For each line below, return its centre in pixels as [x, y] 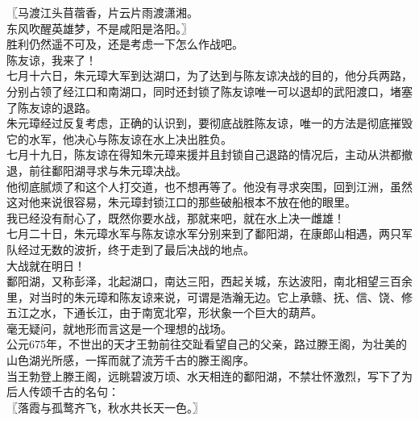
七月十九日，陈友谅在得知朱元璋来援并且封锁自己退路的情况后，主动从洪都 [204, 154]
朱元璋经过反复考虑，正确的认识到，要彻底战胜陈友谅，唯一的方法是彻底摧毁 [209, 123]
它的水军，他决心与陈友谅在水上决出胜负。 [119, 138]
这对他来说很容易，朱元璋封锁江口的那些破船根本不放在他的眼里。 [181, 202]
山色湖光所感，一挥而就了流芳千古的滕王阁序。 [131, 360]
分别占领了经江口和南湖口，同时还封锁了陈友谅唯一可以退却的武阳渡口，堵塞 [209, 91]
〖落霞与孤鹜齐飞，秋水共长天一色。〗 [105, 407]
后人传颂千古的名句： [63, 392]
